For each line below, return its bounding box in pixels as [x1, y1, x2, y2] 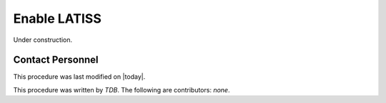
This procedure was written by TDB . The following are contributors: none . [13, 85, 230, 94]
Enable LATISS [13, 11, 102, 26]
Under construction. [13, 36, 73, 44]
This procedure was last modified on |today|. [13, 72, 146, 81]
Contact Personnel [13, 54, 99, 66]
